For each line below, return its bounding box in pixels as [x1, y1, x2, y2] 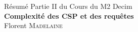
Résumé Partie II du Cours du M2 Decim [4, 1, 132, 11]
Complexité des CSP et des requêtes [4, 10, 134, 21]
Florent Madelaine [4, 20, 63, 31]
